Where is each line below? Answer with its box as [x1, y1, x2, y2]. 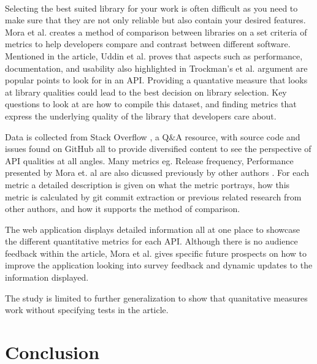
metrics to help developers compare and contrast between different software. [5, 37, 291, 50]
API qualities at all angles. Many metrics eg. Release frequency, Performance [5, 154, 294, 167]
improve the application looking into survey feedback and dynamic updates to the [5, 259, 313, 271]
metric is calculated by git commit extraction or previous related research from [5, 190, 302, 203]
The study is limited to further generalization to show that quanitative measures [5, 291, 308, 304]
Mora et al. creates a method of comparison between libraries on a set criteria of [5, 25, 307, 38]
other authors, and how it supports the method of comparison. [5, 202, 240, 215]
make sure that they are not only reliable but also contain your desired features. [5, 13, 306, 26]
